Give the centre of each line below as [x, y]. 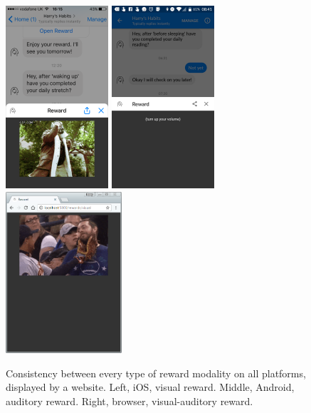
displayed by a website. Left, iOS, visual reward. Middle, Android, [150, 387]
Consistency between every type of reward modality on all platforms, [156, 373]
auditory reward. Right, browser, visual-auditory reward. [130, 401]
